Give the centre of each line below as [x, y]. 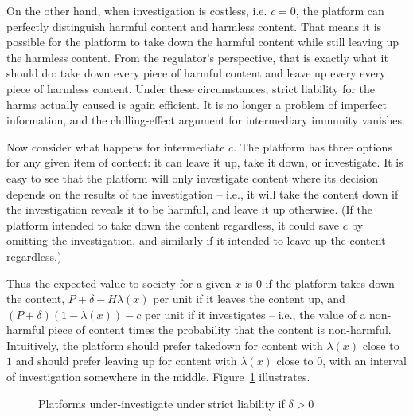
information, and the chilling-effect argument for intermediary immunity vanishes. [206, 120]
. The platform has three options [313, 146]
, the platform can [340, 10]
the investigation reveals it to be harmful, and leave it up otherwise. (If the [190, 209]
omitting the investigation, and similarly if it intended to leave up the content [196, 240]
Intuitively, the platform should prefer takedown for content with [165, 345]
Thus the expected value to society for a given [119, 283]
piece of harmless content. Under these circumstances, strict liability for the [191, 88]
